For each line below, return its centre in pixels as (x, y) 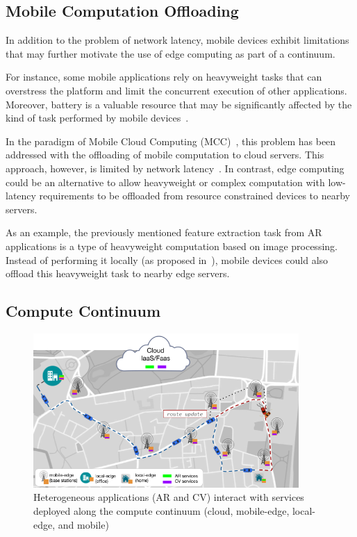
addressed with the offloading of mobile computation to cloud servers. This (165, 155)
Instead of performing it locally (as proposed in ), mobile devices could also (167, 259)
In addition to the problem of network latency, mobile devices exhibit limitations (177, 40)
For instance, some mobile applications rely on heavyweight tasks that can (164, 77)
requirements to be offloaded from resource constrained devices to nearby (194, 196)
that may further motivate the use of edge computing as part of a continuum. (171, 53)
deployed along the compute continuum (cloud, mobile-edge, (161, 510)
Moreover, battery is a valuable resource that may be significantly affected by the (179, 104)
